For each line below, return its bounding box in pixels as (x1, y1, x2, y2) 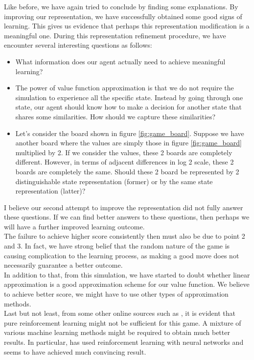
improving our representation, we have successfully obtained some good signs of (4, 11, 242, 21)
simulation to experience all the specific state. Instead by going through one (15, 92, 243, 102)
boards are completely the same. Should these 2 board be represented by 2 (15, 166, 239, 176)
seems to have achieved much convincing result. (4, 346, 146, 357)
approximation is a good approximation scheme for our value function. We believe (4, 279, 250, 289)
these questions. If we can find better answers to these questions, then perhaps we (4, 212, 250, 222)
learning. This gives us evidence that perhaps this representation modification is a (4, 21, 250, 31)
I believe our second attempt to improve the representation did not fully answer (4, 202, 243, 212)
